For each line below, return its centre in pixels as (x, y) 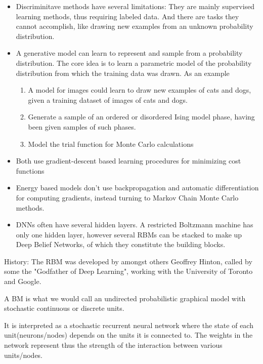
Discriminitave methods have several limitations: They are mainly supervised (135, 6)
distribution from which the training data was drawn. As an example (123, 73)
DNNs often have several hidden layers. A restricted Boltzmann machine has (135, 225)
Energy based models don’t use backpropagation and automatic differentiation (137, 188)
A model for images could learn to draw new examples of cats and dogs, (140, 90)
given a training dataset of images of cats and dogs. (108, 99)
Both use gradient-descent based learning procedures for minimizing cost (128, 161)
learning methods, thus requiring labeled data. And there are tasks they (127, 16)
